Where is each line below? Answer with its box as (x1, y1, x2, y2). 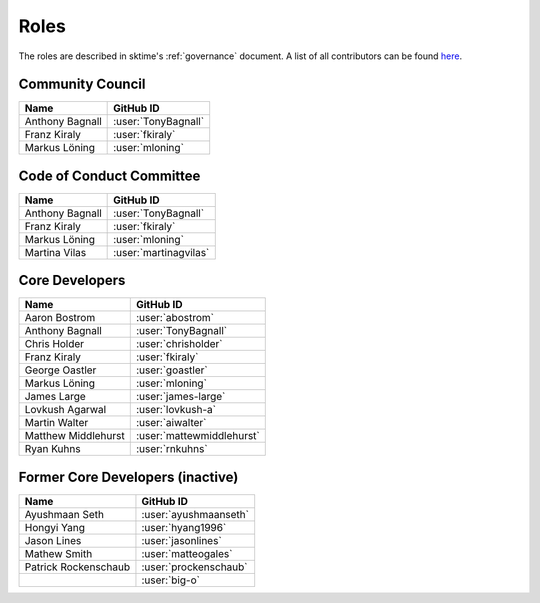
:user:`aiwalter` (135, 416, 207, 430)
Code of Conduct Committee (18, 167, 201, 184)
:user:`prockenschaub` (141, 560, 248, 574)
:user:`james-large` (135, 390, 226, 404)
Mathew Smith (24, 547, 93, 560)
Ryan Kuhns (24, 442, 81, 456)
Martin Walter (24, 416, 89, 430)
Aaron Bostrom (24, 311, 96, 325)
